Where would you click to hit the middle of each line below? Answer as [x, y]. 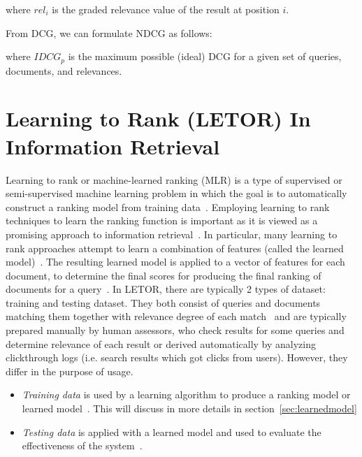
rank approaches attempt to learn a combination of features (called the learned [175, 248]
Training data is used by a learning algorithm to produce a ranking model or [186, 394]
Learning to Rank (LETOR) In [158, 118]
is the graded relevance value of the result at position [166, 9]
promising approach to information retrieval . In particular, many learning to [172, 234]
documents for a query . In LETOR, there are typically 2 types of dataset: [166, 289]
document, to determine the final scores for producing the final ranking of [164, 275]
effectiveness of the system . [82, 445]
